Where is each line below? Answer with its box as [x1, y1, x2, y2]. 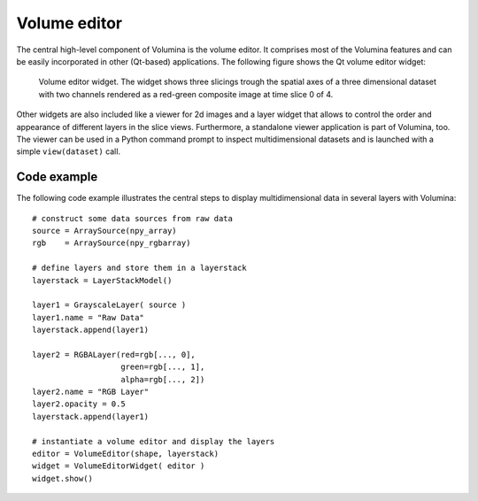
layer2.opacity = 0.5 [32, 399, 126, 409]
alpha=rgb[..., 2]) [120, 374, 205, 384]
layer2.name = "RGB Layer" [32, 387, 150, 397]
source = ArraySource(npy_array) [32, 226, 177, 235]
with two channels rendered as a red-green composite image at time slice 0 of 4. [38, 89, 334, 99]
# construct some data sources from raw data [32, 213, 234, 223]
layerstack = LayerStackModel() [32, 275, 173, 285]
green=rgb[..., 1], [120, 362, 205, 372]
